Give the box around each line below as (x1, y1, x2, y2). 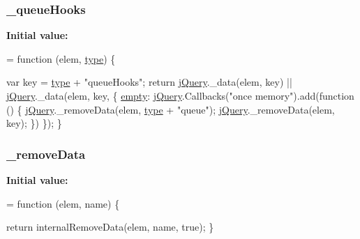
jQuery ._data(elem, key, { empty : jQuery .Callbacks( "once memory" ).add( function (6, 88, 354, 102)
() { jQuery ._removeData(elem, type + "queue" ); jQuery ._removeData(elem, (6, 102, 335, 116)
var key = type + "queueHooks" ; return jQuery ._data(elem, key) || (6, 75, 292, 89)
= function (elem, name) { (6, 196, 120, 210)
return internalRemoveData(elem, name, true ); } (6, 219, 214, 234)
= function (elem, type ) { (6, 51, 116, 65)
